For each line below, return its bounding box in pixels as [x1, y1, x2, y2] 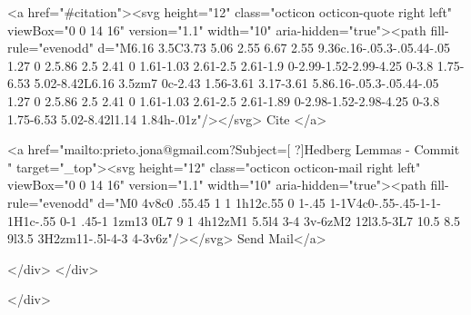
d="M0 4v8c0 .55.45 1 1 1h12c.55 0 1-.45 [97, 192, 326, 212]
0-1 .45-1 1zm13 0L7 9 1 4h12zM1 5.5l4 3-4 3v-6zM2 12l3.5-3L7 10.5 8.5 [59, 211, 461, 230]
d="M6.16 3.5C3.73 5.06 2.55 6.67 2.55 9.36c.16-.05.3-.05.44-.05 [97, 38, 451, 57]
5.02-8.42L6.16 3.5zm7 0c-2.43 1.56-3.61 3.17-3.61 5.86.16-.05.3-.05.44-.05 [34, 74, 439, 93]
